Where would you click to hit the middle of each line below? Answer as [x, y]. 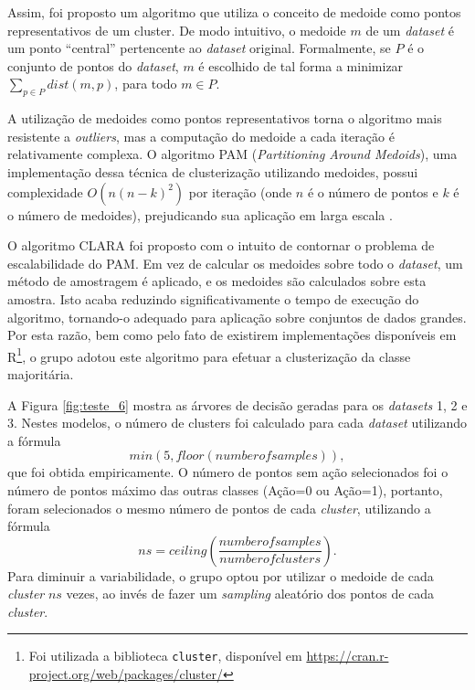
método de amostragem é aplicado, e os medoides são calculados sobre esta [217, 281]
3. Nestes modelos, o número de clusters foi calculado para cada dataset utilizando [237, 423]
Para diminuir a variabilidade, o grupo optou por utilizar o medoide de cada [221, 575]
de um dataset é [410, 30]
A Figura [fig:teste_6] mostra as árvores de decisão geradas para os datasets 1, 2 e [237, 404]
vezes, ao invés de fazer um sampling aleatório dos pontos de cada [250, 594]
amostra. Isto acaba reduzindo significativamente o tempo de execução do [213, 298]
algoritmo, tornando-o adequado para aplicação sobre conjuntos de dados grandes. [237, 317]
